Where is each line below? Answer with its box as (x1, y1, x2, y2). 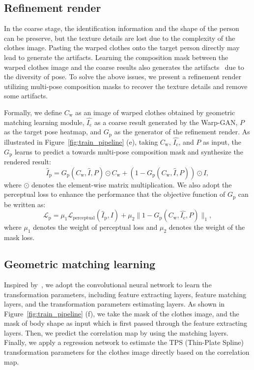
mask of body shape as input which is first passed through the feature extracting (4, 318, 247, 328)
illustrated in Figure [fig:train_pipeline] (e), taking (4, 137, 158, 147)
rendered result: (4, 156, 51, 167)
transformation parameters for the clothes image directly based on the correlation (4, 347, 250, 357)
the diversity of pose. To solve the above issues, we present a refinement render (4, 71, 241, 82)
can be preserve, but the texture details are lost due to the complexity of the (4, 32, 235, 43)
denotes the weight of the (169, 222, 245, 232)
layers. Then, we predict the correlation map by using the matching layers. (4, 327, 228, 338)
